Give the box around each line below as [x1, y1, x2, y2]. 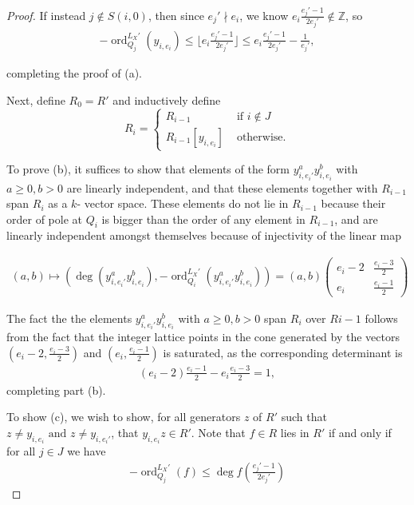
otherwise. [236, 131, 286, 143]
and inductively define [112, 91, 221, 108]
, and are [334, 210, 378, 227]
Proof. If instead [6, 6, 86, 23]
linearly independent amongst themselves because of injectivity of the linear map [6, 227, 402, 244]
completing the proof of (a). [6, 65, 143, 82]
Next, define [6, 91, 65, 108]
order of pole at [6, 210, 82, 227]
